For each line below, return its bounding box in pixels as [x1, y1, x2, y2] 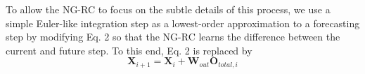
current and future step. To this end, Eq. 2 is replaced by [6, 43, 252, 57]
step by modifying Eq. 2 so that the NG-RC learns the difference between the [6, 29, 340, 44]
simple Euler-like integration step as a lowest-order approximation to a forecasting [6, 15, 360, 30]
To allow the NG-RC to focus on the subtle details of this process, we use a [6, 2, 331, 16]
